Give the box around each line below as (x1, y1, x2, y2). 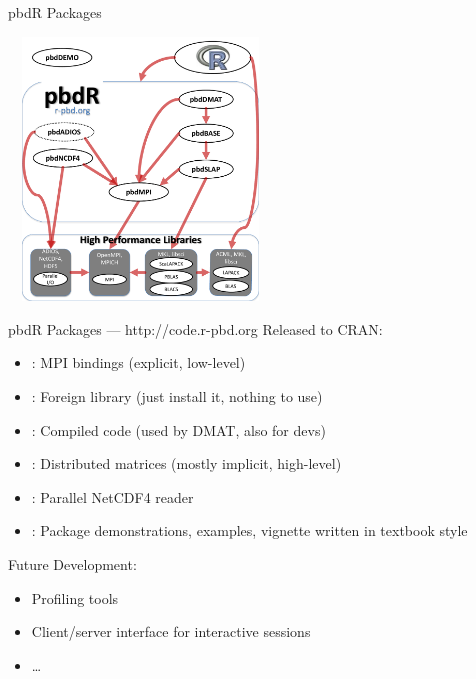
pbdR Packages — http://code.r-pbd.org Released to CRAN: (8, 318, 383, 339)
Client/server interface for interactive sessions (31, 621, 311, 642)
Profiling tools (31, 587, 119, 608)
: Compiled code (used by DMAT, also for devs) (31, 419, 326, 440)
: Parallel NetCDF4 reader (31, 486, 194, 507)
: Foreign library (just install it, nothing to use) (31, 385, 323, 406)
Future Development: (8, 553, 137, 574)
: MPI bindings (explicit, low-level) (31, 352, 246, 373)
